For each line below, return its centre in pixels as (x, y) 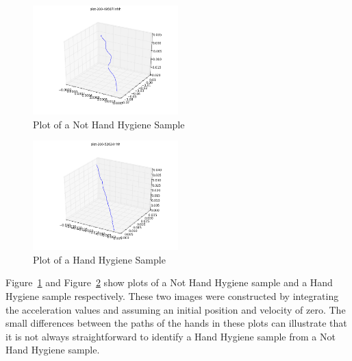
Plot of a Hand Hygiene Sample (99, 259)
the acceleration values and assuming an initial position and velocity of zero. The (176, 309)
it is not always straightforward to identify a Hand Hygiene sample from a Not (171, 336)
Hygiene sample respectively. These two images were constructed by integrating (172, 295)
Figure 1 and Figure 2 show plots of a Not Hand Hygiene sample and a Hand (169, 282)
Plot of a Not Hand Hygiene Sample (109, 124)
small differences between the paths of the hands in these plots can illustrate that (176, 323)
